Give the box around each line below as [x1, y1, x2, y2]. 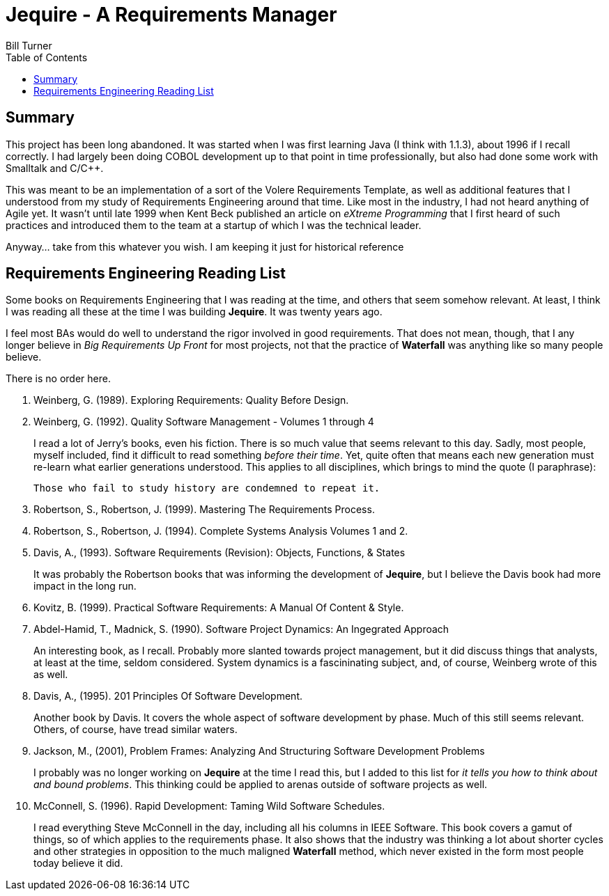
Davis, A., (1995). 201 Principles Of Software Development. [33, 690, 303, 702]
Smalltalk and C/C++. [6, 162, 104, 174]
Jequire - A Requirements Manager [6, 3, 337, 26]
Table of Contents [6, 51, 88, 63]
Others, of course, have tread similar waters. [33, 723, 238, 736]
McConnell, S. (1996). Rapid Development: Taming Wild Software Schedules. [33, 800, 385, 812]
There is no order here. [6, 372, 111, 385]
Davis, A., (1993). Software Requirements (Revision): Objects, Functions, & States [33, 547, 406, 559]
